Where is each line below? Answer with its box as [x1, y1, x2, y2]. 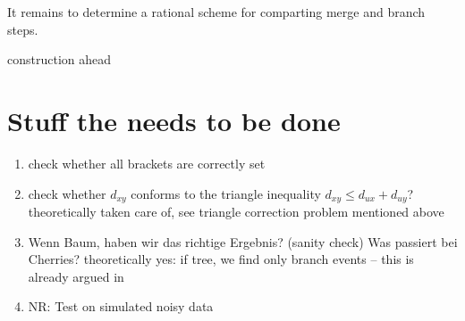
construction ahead [7, 50, 112, 69]
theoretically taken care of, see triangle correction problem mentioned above [28, 202, 444, 220]
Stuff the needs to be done [7, 102, 341, 138]
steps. [7, 20, 38, 38]
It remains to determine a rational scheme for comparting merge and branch [7, 3, 426, 21]
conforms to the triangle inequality [131, 184, 321, 202]
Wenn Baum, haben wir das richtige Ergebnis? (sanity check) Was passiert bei [28, 232, 458, 251]
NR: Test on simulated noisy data [28, 297, 214, 316]
